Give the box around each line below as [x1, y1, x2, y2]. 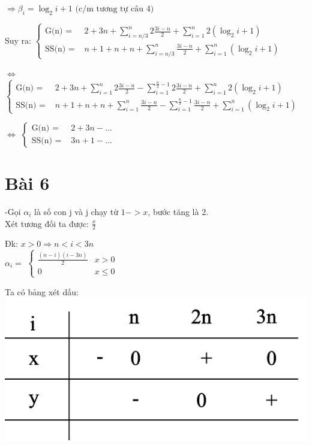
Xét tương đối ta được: [5, 217, 89, 229]
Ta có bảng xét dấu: [5, 285, 79, 298]
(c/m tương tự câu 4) [75, 5, 154, 13]
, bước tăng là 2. [148, 205, 209, 217]
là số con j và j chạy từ [34, 205, 119, 217]
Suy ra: [5, 34, 32, 46]
